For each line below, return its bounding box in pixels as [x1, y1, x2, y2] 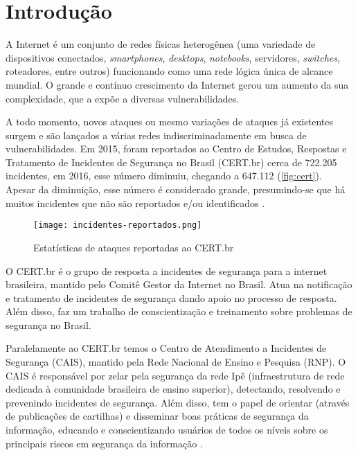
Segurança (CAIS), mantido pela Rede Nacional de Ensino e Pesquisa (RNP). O [6, 355, 346, 369]
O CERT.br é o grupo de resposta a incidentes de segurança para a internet [6, 263, 328, 278]
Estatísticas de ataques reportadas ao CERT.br [33, 240, 234, 254]
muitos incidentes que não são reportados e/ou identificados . [6, 195, 265, 210]
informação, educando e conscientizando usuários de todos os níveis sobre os [6, 422, 328, 437]
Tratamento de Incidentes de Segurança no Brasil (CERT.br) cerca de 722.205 [6, 154, 337, 169]
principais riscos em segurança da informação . [6, 436, 203, 450]
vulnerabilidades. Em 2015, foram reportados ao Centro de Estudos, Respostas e [6, 141, 347, 156]
